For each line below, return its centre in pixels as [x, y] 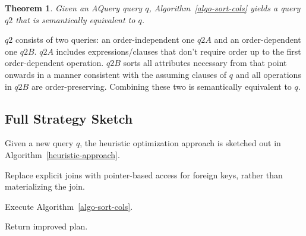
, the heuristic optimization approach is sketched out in [180, 143]
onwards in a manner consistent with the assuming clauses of [116, 74]
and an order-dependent [258, 40]
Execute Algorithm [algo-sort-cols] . [69, 206]
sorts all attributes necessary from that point [205, 63]
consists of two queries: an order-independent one [105, 40]
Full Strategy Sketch [69, 118]
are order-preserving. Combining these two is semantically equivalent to [161, 86]
